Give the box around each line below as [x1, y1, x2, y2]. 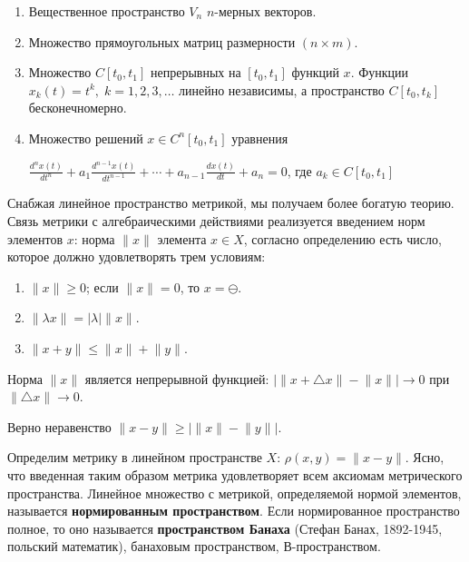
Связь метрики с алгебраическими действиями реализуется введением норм [7, 211, 425, 230]
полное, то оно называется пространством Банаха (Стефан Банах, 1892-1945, [7, 518, 443, 537]
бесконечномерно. [28, 98, 127, 117]
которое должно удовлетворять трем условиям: [7, 247, 266, 266]
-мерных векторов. [214, 2, 317, 20]
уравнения [231, 128, 288, 147]
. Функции [350, 63, 409, 82]
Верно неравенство [7, 417, 112, 436]
